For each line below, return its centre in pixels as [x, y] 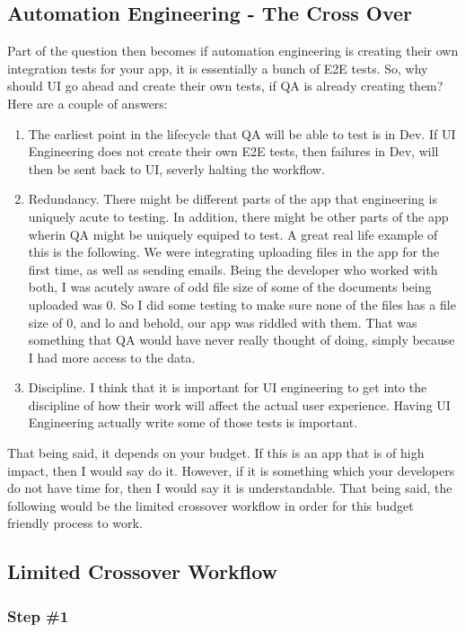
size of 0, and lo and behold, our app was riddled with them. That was [223, 322]
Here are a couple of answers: [88, 103]
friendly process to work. [75, 523]
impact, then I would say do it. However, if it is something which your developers [231, 470]
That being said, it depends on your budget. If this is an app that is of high [216, 453]
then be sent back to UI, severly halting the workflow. [176, 168]
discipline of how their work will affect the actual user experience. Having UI [239, 404]
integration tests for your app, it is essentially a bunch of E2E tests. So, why [218, 68]
